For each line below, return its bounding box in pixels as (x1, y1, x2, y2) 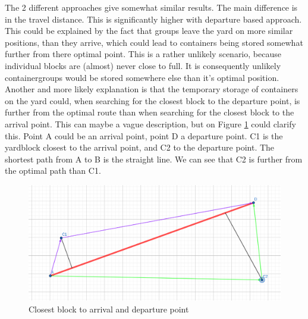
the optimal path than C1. (5, 164, 101, 177)
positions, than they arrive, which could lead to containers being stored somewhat (5, 36, 303, 48)
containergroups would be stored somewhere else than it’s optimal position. (5, 71, 279, 83)
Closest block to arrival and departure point (29, 302, 189, 315)
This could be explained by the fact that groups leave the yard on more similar (5, 24, 293, 37)
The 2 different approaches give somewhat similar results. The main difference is (5, 1, 298, 13)
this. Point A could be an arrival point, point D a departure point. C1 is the (5, 129, 283, 142)
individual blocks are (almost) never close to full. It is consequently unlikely (5, 59, 281, 71)
